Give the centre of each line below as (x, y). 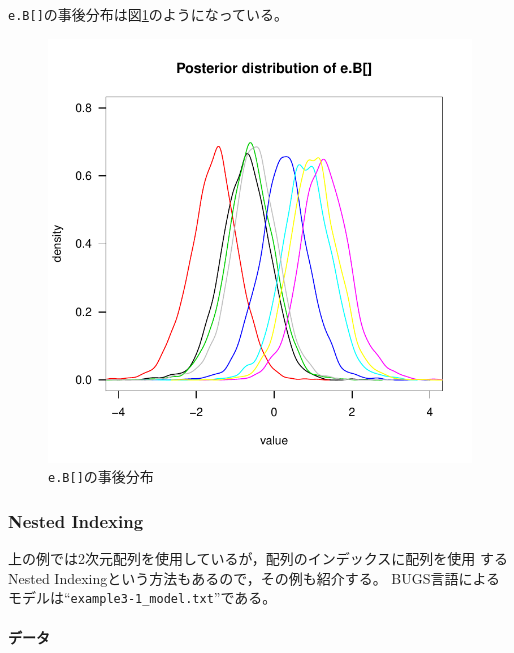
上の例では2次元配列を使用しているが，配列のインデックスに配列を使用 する (258, 558)
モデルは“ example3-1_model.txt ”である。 (142, 597)
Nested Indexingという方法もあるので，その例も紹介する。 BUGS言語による (254, 577)
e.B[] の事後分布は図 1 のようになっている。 (148, 14)
